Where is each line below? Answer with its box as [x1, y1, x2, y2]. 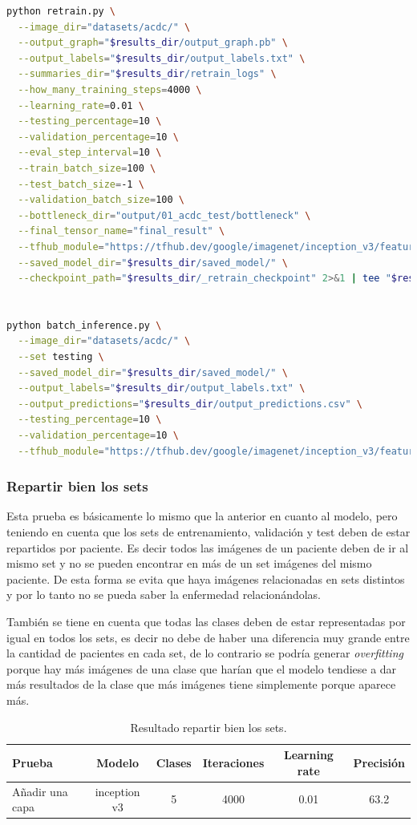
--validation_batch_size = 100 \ [18, 194, 184, 206]
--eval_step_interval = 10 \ [18, 147, 162, 159]
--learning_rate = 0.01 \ [18, 99, 144, 111]
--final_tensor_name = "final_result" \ [18, 225, 225, 237]
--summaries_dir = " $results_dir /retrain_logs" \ [18, 68, 277, 80]
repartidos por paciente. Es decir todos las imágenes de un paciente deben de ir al [6, 539, 409, 556]
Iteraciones [202, 754, 265, 770]
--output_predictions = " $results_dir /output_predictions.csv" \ [18, 398, 362, 410]
